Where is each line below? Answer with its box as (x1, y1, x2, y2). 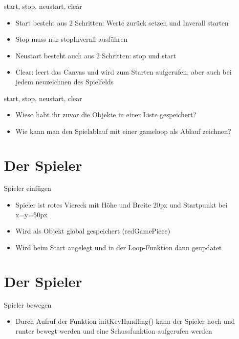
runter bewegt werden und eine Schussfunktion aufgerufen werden (15, 325, 212, 336)
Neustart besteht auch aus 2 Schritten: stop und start (15, 50, 176, 60)
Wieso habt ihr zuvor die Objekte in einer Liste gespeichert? (15, 109, 196, 120)
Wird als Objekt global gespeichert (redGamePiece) (15, 226, 171, 236)
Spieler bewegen (4, 299, 52, 310)
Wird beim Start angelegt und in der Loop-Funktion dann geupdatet (15, 242, 222, 252)
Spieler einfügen (4, 183, 51, 193)
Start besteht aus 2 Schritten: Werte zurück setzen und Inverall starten (15, 17, 229, 27)
